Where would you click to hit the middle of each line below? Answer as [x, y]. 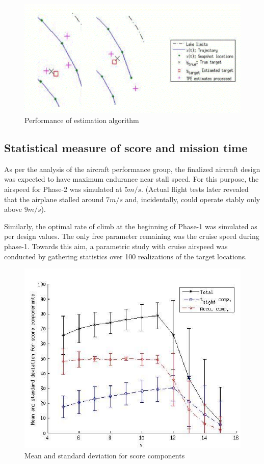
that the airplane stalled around [54, 199]
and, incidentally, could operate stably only [193, 199]
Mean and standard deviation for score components [105, 456]
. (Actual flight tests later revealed [195, 189]
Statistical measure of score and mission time [126, 147]
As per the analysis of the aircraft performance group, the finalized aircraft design [132, 169]
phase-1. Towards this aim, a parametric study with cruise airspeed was [116, 246]
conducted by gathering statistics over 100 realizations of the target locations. [126, 256]
